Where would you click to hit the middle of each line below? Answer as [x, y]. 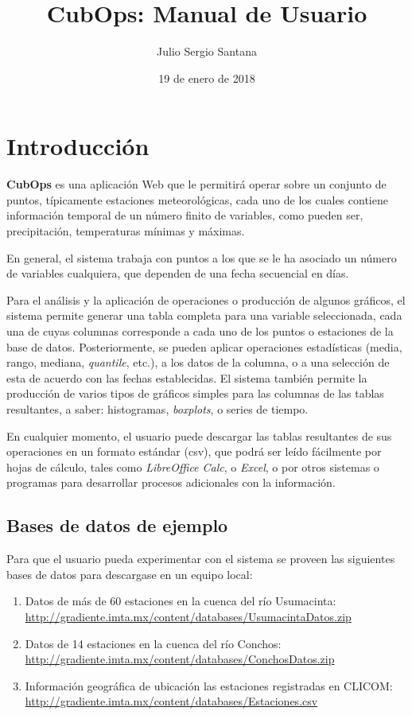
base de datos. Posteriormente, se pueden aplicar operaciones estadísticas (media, [204, 346]
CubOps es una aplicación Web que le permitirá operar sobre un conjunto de [196, 184]
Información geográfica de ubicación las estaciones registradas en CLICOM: [209, 685]
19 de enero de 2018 [207, 78]
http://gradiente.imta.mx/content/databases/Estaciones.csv [171, 701]
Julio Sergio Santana [207, 51]
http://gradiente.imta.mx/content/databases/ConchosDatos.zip [180, 659]
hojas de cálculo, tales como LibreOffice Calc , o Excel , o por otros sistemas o [193, 466]
